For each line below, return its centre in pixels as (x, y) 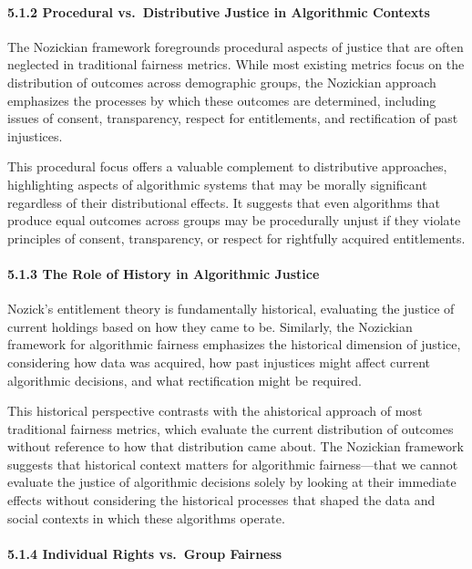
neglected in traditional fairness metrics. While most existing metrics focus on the (236, 64)
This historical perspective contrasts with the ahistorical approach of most (215, 411)
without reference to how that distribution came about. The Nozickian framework (236, 446)
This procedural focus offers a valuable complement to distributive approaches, (227, 166)
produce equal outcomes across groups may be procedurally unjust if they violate (234, 220)
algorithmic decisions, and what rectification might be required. (185, 380)
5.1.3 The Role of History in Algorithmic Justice (164, 273)
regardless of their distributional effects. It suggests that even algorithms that (224, 202)
